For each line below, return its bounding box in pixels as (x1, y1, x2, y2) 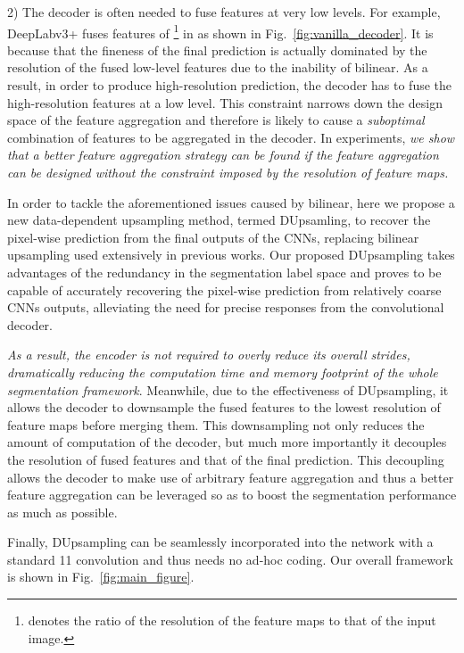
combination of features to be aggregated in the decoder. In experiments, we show (7, 128, 455, 146)
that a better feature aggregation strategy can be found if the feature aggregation (7, 145, 439, 164)
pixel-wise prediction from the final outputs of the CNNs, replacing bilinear (7, 227, 419, 246)
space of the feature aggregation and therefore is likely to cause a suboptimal (7, 111, 425, 129)
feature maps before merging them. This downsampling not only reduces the (7, 415, 425, 434)
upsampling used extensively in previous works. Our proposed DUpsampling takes (7, 245, 455, 264)
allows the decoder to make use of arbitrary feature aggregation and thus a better (7, 467, 454, 486)
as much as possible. (7, 502, 118, 521)
